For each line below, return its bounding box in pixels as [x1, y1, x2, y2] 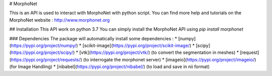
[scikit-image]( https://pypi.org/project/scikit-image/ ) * [82, 42, 195, 48]
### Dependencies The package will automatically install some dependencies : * [9, 35, 177, 41]
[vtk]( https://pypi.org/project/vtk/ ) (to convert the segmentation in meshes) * [79, 49, 239, 55]
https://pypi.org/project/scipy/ [11, 49, 74, 55]
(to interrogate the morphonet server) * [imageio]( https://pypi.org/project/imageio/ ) [83, 56, 256, 62]
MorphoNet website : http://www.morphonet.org [9, 17, 110, 23]
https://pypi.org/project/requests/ [11, 56, 81, 62]
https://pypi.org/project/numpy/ [11, 42, 77, 48]
